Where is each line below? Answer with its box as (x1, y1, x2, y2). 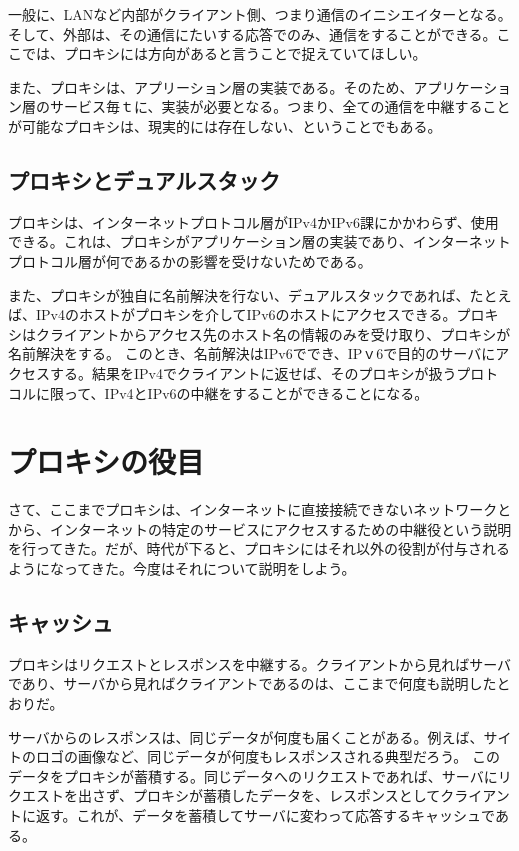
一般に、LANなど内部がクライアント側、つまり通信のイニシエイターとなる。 (8, 4, 512, 24)
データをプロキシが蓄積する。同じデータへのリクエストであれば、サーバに (8, 765, 498, 786)
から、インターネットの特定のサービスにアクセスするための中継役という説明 (8, 518, 512, 539)
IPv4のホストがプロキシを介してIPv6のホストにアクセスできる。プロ (35, 304, 485, 325)
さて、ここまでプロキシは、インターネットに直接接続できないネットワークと (8, 499, 512, 520)
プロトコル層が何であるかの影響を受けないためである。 (8, 250, 372, 271)
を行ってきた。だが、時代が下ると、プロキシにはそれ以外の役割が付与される (8, 538, 511, 559)
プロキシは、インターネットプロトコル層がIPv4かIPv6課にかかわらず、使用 (8, 211, 499, 232)
